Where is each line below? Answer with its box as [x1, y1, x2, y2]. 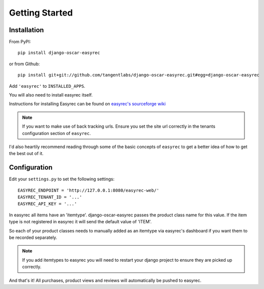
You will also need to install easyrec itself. [9, 92, 93, 98]
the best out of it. [9, 151, 44, 156]
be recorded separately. [9, 234, 58, 240]
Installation [9, 26, 44, 34]
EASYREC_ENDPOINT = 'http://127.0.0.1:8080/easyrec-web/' [18, 188, 160, 193]
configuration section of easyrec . [22, 130, 91, 136]
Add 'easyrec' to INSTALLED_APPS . [9, 83, 85, 89]
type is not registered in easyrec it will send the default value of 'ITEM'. [9, 219, 152, 225]
